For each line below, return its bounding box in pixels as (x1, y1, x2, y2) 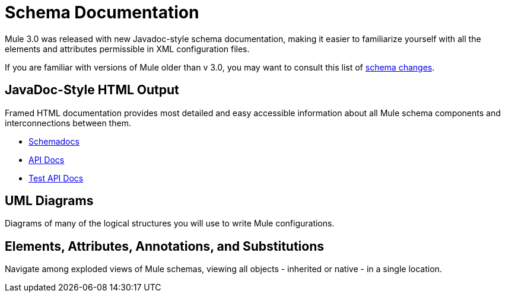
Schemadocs (28, 136, 80, 146)
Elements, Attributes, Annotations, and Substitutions (5, 238, 325, 254)
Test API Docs (28, 173, 84, 183)
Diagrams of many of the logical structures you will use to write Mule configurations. (5, 218, 335, 229)
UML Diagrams (5, 193, 94, 209)
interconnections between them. (5, 117, 131, 128)
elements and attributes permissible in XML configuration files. (5, 43, 250, 54)
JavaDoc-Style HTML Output (5, 82, 179, 98)
